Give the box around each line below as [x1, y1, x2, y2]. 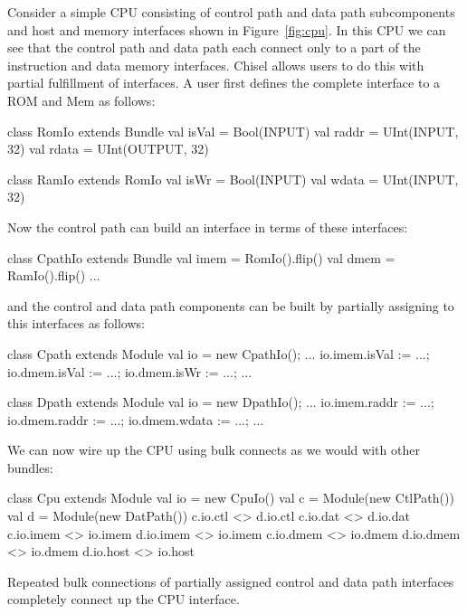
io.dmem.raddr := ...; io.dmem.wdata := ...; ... [7, 410, 264, 429]
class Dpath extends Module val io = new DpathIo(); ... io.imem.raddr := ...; [7, 392, 434, 411]
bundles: [7, 458, 53, 477]
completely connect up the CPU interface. [7, 590, 240, 609]
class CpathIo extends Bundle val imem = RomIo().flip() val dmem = [7, 248, 396, 267]
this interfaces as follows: [7, 314, 145, 333]
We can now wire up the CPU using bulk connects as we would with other [7, 440, 420, 459]
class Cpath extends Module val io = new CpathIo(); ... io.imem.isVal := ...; [7, 344, 430, 363]
